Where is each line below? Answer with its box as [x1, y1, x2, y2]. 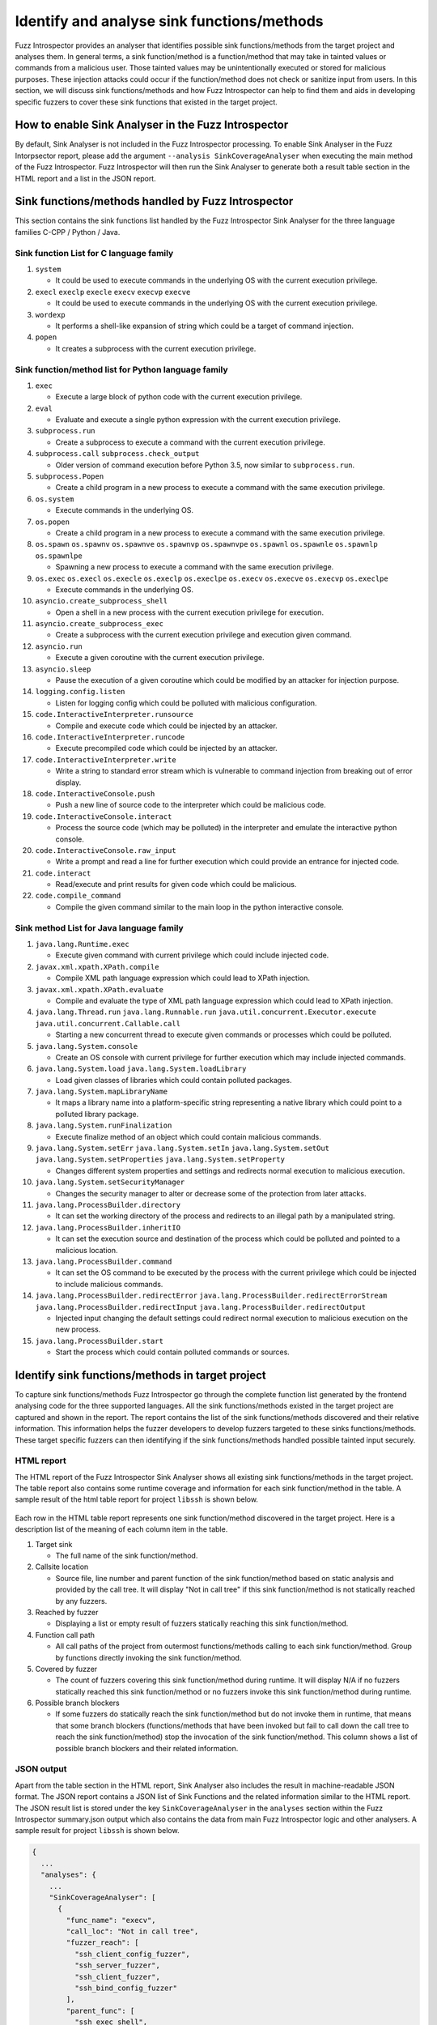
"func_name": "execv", [66, 1916, 157, 1925]
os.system [35, 494, 74, 504]
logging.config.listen [35, 687, 125, 697]
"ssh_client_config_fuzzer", [74, 1949, 190, 1959]
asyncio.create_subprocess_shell [35, 596, 168, 606]
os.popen [35, 517, 70, 526]
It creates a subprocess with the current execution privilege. [55, 343, 257, 353]
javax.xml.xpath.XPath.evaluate [35, 985, 163, 994]
